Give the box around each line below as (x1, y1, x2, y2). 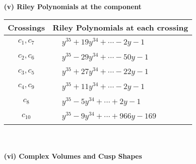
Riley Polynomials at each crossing (52, 21, 188, 33)
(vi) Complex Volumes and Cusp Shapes (4, 150, 142, 161)
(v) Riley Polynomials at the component (4, 1, 142, 11)
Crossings (8, 21, 45, 33)
